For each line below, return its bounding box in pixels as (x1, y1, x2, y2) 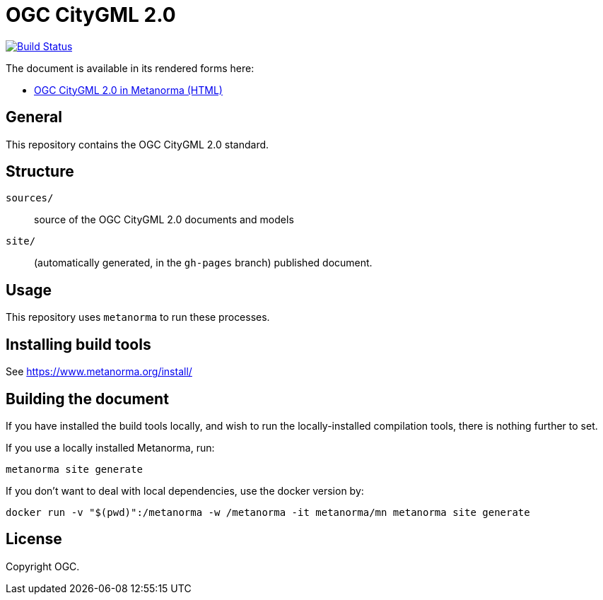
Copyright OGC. (6, 560, 80, 572)
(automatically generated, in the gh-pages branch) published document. (34, 257, 373, 269)
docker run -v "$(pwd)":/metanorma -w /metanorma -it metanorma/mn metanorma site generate (6, 506, 530, 518)
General (6, 108, 63, 127)
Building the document (6, 389, 169, 408)
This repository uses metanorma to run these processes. (6, 311, 270, 324)
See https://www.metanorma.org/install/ (6, 365, 192, 378)
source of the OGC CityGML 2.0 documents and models (34, 213, 294, 226)
